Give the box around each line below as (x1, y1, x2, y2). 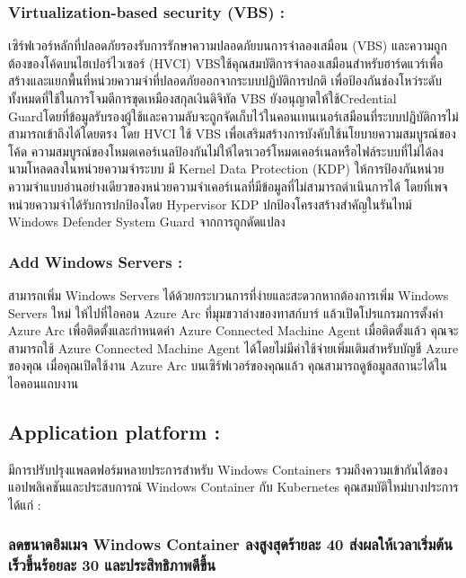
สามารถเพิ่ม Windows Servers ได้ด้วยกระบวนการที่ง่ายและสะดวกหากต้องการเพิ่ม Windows (8, 285, 449, 304)
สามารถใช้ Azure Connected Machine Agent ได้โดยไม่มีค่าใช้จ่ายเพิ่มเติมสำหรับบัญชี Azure (8, 338, 459, 357)
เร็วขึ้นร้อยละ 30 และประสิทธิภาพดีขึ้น (8, 554, 216, 576)
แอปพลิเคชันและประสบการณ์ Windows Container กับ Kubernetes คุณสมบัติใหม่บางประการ (8, 477, 459, 496)
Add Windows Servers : (8, 250, 183, 272)
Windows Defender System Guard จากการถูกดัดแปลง (8, 212, 286, 231)
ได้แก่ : (8, 494, 41, 513)
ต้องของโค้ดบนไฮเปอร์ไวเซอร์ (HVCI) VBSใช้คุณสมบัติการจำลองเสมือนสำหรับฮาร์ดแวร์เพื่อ (8, 53, 444, 72)
